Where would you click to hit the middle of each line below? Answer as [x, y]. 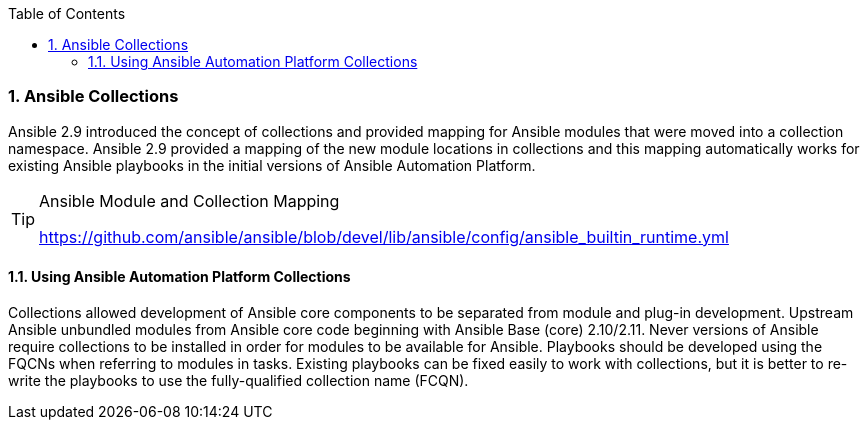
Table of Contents [67, 13]
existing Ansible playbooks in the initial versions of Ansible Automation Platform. [272, 165]
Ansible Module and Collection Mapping [189, 200]
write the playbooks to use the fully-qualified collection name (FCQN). [238, 380]
